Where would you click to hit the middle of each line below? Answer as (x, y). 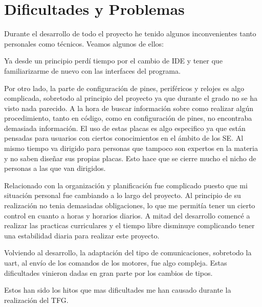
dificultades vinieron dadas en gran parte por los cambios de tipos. (108, 272)
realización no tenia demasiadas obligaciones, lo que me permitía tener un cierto (130, 205)
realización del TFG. (36, 300)
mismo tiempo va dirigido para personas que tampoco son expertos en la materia (131, 148)
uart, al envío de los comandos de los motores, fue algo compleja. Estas (116, 262)
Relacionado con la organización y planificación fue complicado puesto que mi (126, 185)
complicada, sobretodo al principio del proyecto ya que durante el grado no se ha (131, 98)
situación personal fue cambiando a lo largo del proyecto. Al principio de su (123, 195)
